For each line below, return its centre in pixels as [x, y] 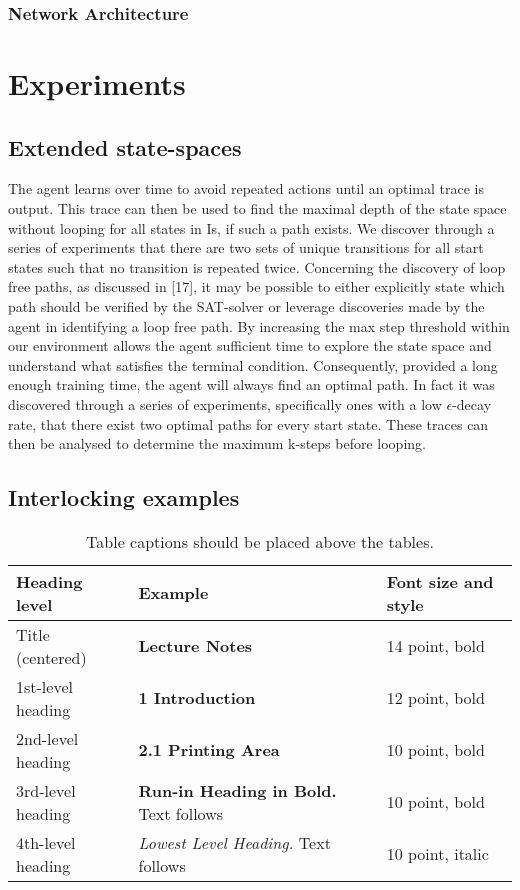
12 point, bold [435, 698]
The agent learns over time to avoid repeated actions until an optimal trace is [246, 188]
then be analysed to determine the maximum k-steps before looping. [217, 443]
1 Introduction [197, 698]
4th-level [46, 842]
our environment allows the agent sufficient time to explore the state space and [250, 345]
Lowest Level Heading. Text [234, 842]
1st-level [44, 686]
